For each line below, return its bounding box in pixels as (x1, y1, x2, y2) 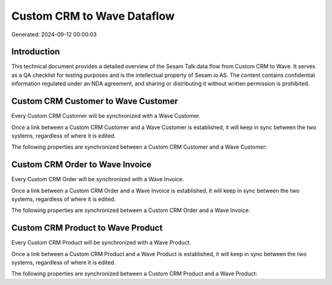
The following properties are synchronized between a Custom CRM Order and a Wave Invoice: (11, 206, 250, 214)
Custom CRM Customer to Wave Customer (11, 96, 178, 107)
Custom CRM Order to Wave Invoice (11, 160, 152, 170)
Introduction (11, 47, 60, 57)
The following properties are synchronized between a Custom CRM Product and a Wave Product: (11, 270, 258, 278)
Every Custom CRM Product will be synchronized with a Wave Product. (11, 239, 192, 246)
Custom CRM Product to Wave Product (11, 223, 163, 233)
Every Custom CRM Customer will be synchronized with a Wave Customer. (11, 112, 201, 120)
